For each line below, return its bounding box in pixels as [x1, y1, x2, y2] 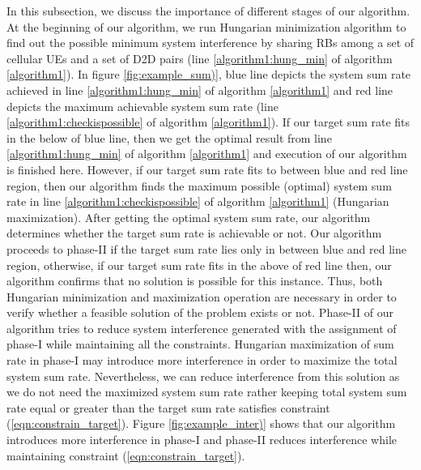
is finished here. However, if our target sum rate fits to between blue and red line [6, 160, 408, 177]
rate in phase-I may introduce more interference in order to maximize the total [6, 352, 398, 369]
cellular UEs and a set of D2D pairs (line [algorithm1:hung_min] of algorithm [6, 49, 393, 66]
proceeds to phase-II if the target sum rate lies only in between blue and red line [6, 240, 406, 257]
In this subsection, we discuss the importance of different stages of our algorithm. [6, 2, 410, 19]
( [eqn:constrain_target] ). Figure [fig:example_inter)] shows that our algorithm [6, 415, 396, 432]
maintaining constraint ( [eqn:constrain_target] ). [6, 446, 245, 464]
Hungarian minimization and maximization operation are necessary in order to [6, 288, 397, 305]
